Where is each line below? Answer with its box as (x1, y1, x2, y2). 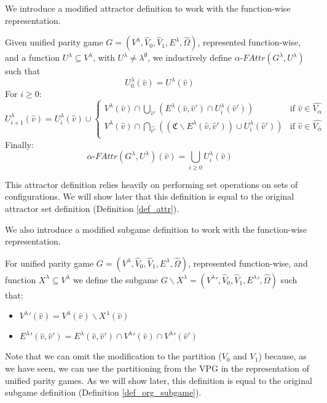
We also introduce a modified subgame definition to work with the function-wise (5, 222, 307, 235)
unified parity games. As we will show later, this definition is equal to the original (5, 374, 312, 386)
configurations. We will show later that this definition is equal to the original (5, 190, 294, 203)
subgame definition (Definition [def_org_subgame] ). (5, 386, 202, 399)
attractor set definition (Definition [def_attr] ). (5, 202, 179, 214)
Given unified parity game (5, 36, 103, 49)
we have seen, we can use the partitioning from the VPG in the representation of (5, 361, 309, 374)
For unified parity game (5, 256, 94, 269)
